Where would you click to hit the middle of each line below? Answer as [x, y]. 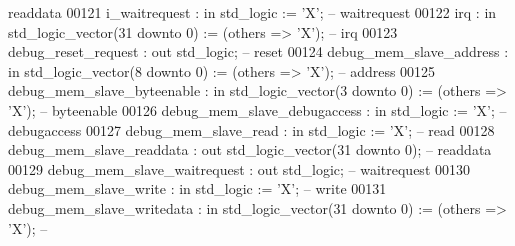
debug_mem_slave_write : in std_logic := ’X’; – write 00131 [197, 188]
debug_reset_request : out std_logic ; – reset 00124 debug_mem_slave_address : [258, 51]
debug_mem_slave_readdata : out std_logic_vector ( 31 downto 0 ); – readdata [250, 149]
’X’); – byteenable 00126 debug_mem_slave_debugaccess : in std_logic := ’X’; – [257, 109]
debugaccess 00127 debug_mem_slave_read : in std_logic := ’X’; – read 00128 [251, 129]
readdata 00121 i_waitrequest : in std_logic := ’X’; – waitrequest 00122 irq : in [252, 12]
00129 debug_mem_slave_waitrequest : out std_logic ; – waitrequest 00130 [239, 168]
